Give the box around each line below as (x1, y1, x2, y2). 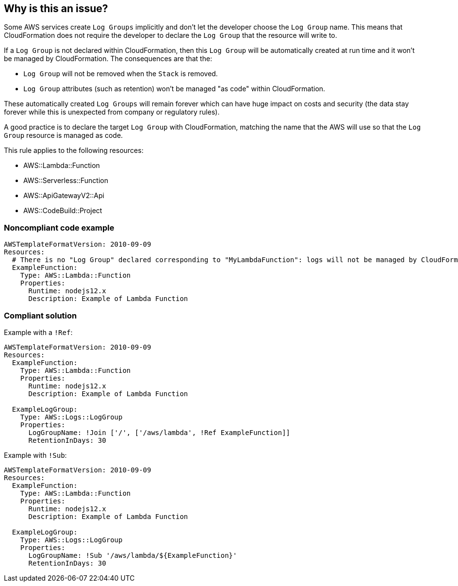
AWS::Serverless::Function (23, 176, 108, 185)
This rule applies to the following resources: (4, 146, 144, 155)
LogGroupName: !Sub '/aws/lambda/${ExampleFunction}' (28, 551, 237, 559)
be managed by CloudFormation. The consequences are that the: (4, 54, 213, 63)
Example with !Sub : (4, 451, 67, 459)
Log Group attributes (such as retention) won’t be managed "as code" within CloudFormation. (23, 84, 326, 93)
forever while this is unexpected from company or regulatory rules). (4, 108, 220, 117)
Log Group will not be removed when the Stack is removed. (23, 69, 218, 78)
